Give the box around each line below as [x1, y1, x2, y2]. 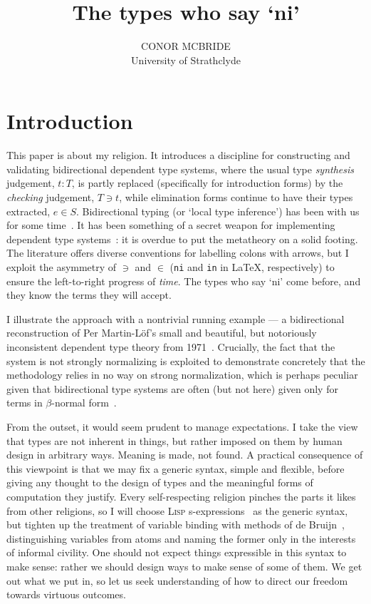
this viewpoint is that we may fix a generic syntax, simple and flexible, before [6, 461, 345, 476]
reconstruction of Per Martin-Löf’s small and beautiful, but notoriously [6, 325, 317, 340]
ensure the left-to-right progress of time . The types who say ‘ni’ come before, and [6, 273, 361, 288]
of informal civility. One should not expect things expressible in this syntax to [6, 545, 347, 560]
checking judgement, [6, 190, 95, 205]
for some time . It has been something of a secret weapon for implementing [6, 217, 335, 232]
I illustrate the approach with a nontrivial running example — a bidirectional [6, 311, 345, 326]
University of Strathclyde [131, 52, 241, 67]
